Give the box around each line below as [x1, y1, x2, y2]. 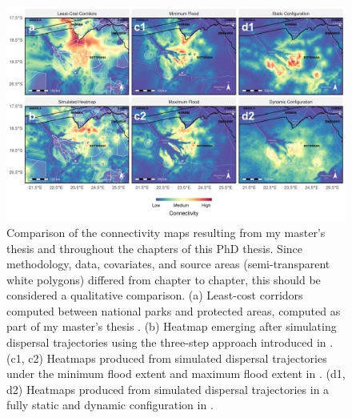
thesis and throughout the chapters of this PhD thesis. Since [6, 239, 303, 256]
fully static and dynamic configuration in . [6, 396, 214, 413]
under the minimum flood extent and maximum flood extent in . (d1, [6, 365, 346, 382]
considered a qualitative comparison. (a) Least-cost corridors [6, 287, 303, 303]
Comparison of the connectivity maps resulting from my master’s [6, 223, 326, 240]
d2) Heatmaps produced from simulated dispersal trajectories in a [6, 380, 330, 397]
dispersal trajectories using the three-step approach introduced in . [6, 334, 334, 351]
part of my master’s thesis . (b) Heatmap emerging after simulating [6, 318, 337, 335]
